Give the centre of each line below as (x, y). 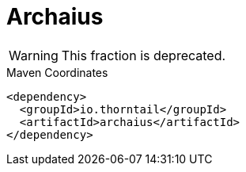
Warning (34, 55)
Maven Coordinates (57, 72)
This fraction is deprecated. (144, 55)
